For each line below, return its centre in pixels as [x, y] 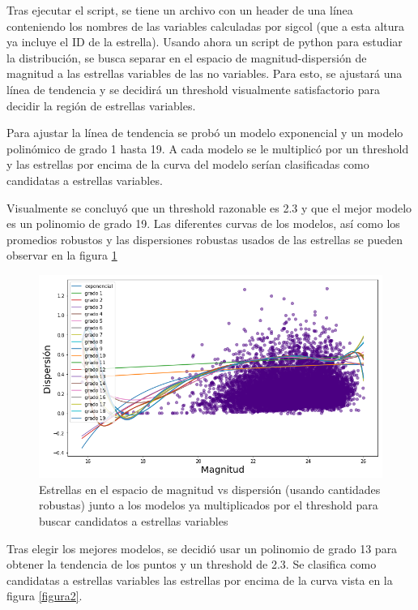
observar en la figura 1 [62, 255]
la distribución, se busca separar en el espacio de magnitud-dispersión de [187, 57]
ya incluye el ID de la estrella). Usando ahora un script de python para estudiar [205, 42]
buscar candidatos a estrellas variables [134, 520]
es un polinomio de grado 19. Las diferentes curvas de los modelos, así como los [203, 223]
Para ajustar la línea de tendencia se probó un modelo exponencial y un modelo [205, 133]
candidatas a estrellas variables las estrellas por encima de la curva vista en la [200, 580]
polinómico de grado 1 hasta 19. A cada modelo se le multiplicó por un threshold [208, 148]
